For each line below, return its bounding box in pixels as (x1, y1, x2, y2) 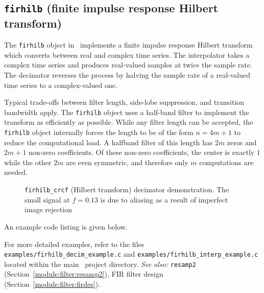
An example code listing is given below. (4, 221, 128, 232)
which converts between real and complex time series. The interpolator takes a (4, 49, 250, 60)
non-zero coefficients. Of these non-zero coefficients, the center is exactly (29, 147, 255, 157)
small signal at (25, 194, 70, 205)
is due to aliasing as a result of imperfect (100, 194, 228, 205)
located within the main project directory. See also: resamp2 (4, 258, 196, 269)
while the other (4, 156, 52, 167)
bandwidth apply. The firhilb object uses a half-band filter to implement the (4, 106, 249, 117)
